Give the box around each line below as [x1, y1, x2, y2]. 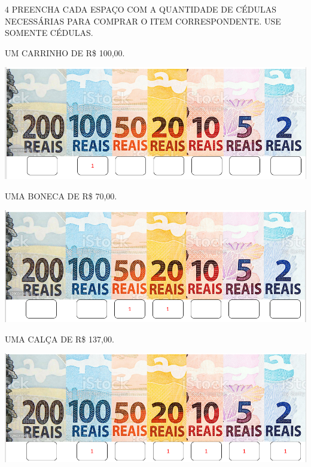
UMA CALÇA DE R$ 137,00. [5, 332, 114, 345]
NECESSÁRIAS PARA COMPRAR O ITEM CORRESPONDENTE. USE [5, 14, 281, 27]
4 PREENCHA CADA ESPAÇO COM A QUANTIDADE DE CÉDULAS [5, 3, 277, 15]
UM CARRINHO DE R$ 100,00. [5, 46, 125, 59]
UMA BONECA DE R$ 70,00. [5, 189, 117, 202]
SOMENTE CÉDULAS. [5, 26, 93, 39]
